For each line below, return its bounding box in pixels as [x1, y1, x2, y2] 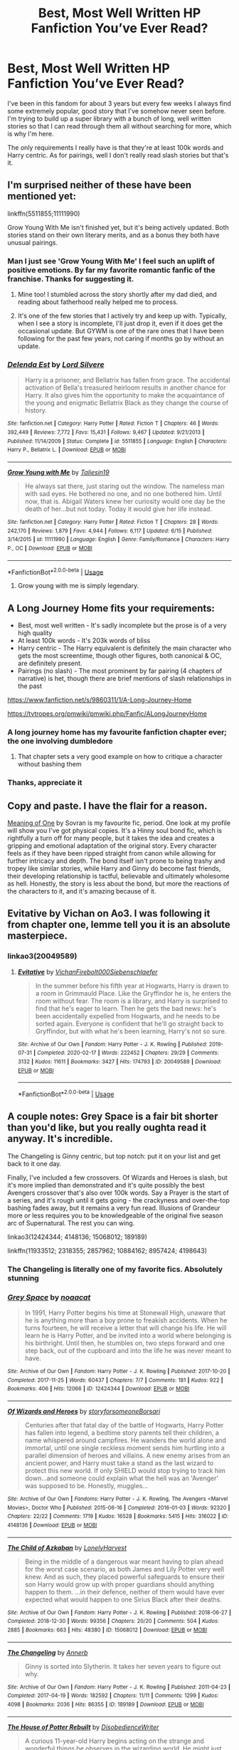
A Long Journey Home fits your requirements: [7, 602, 216, 614]
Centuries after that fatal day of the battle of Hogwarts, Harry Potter [24, 1421, 224, 1430]
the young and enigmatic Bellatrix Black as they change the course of [24, 398, 229, 408]
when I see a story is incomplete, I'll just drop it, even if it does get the [17, 319, 223, 328]
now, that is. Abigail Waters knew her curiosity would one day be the [24, 497, 225, 505]
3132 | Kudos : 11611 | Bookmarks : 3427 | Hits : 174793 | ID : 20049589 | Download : [17, 1058, 222, 1066]
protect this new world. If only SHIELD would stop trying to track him [24, 1467, 226, 1475]
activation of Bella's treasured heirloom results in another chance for [24, 383, 226, 392]
